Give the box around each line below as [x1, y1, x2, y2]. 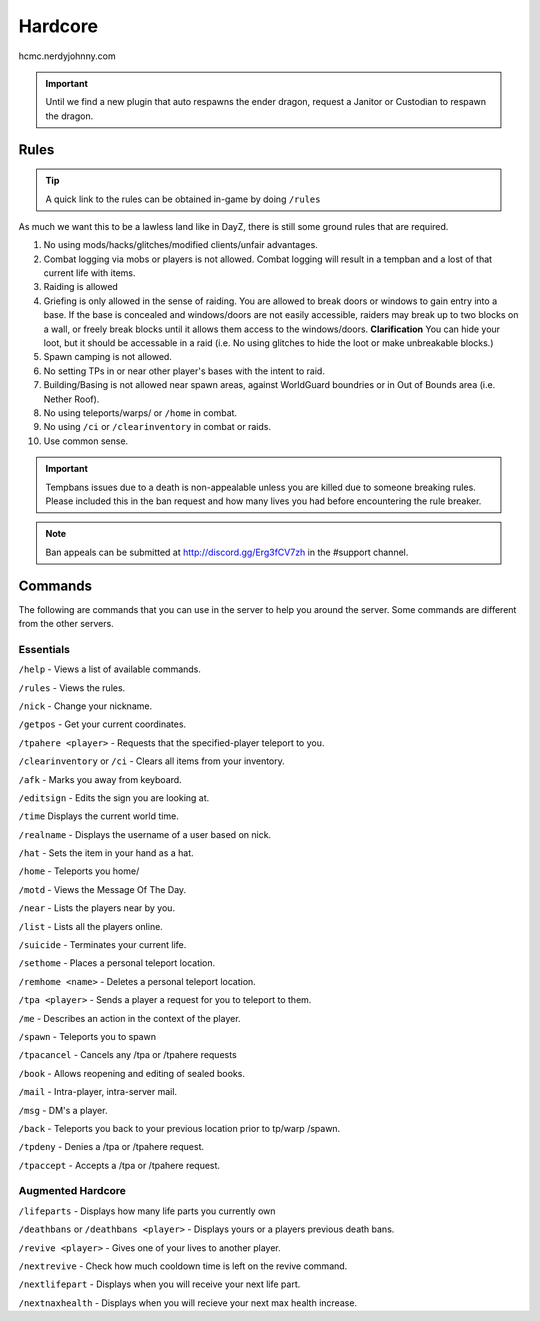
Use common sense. [43, 435, 129, 447]
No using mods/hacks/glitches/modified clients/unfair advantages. [43, 239, 319, 251]
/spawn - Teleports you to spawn [18, 1030, 157, 1042]
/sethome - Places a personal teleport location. [18, 957, 216, 969]
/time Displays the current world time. [18, 810, 179, 822]
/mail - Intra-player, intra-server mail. [18, 1086, 178, 1098]
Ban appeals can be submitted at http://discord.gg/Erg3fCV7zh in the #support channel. [45, 546, 409, 558]
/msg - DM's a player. [18, 1104, 108, 1116]
